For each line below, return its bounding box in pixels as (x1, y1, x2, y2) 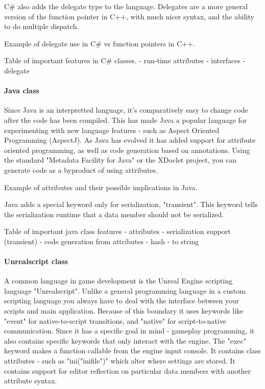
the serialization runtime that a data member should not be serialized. (4, 209, 224, 219)
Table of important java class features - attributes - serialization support (4, 226, 231, 237)
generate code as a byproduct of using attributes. (4, 164, 158, 175)
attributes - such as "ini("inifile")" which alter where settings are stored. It (4, 355, 235, 366)
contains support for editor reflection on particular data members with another (4, 365, 251, 376)
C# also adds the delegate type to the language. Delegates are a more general (4, 1, 248, 11)
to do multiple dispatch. (4, 21, 79, 32)
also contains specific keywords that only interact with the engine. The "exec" (4, 335, 246, 346)
